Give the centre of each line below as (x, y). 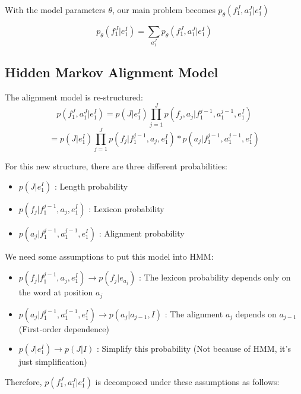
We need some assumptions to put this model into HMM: (109, 256)
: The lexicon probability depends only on (215, 277)
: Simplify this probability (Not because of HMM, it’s (194, 349)
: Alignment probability (142, 233)
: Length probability (91, 186)
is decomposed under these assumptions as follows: (187, 381)
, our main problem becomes (164, 10)
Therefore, (23, 381)
